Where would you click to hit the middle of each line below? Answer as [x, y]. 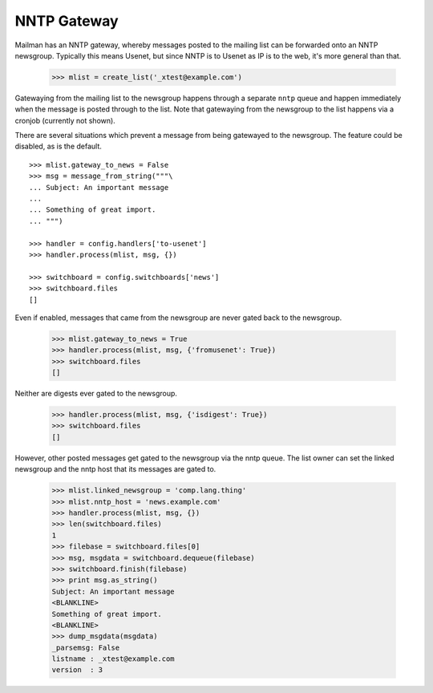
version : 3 [77, 670]
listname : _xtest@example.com [113, 659]
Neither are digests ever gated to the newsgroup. [96, 394]
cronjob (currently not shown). [65, 120]
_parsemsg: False [86, 647]
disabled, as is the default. [58, 146]
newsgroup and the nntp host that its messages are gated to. [115, 469]
